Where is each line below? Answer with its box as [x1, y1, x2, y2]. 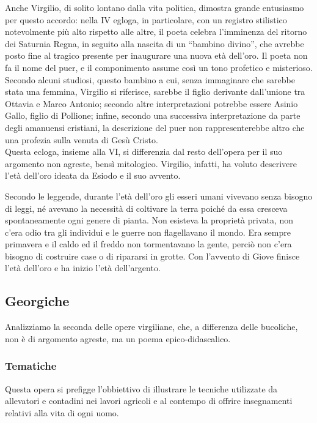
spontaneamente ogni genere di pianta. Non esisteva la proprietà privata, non [5, 214, 294, 226]
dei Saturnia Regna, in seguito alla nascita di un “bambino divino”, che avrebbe [5, 37, 304, 50]
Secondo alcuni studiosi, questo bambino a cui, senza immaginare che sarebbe [5, 73, 295, 86]
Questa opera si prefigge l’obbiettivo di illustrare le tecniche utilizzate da [5, 382, 278, 395]
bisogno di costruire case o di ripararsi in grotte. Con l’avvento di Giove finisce [5, 249, 300, 262]
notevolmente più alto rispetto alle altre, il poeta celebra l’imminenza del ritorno [5, 25, 307, 38]
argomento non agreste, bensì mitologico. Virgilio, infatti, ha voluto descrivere [5, 157, 297, 170]
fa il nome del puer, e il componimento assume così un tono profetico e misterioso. [5, 61, 313, 73]
